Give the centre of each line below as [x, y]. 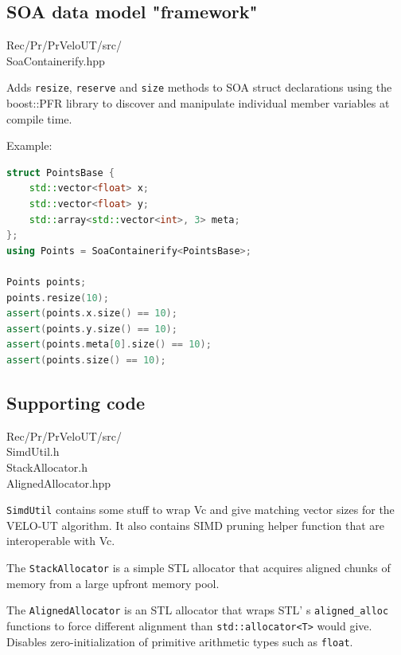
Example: [29, 145]
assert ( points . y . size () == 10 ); [92, 329]
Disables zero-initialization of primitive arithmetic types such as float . [180, 641]
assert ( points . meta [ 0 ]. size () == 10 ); [109, 345]
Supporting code [76, 402]
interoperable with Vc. [61, 541]
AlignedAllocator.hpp [59, 482]
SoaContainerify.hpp [56, 60]
